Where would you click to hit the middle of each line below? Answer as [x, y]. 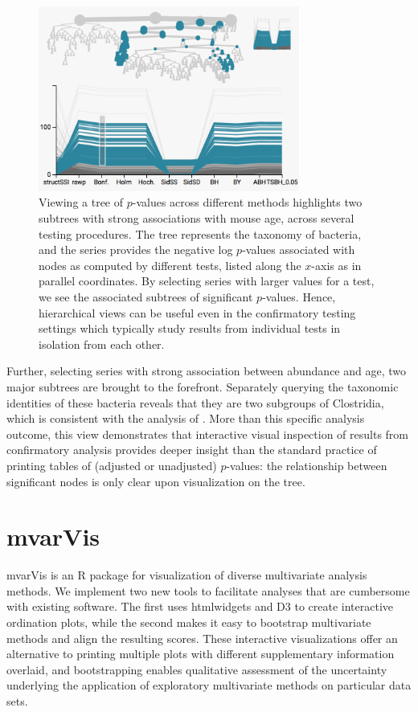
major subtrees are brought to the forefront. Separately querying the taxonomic [203, 387]
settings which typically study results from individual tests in [190, 328]
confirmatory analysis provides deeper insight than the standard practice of [192, 450]
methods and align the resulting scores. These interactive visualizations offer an [202, 638]
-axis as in [336, 265]
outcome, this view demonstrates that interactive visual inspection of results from [208, 434]
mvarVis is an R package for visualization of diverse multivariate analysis [187, 575]
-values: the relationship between [307, 465]
